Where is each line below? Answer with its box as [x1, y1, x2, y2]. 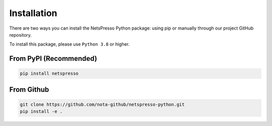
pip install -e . [20, 108, 63, 114]
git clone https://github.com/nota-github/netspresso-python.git [20, 101, 185, 107]
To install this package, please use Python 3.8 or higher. [9, 41, 130, 47]
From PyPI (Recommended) [9, 54, 98, 63]
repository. [9, 32, 32, 38]
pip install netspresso [20, 71, 79, 76]
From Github [9, 85, 49, 94]
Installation [9, 8, 57, 19]
